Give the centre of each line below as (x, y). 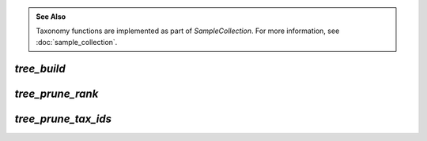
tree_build (40, 68)
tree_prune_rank (57, 93)
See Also (51, 17)
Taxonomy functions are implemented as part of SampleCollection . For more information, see (188, 31)
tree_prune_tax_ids (63, 119)
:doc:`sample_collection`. (77, 42)
